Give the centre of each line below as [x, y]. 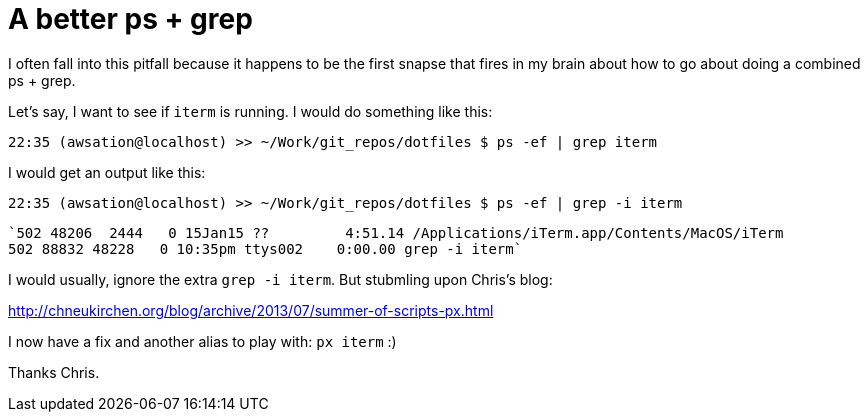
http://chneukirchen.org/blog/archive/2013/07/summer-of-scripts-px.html [251, 310]
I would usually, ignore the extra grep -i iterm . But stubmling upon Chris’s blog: [280, 279]
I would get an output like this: [107, 172]
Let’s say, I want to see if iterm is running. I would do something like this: [250, 111]
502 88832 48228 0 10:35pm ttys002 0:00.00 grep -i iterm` [265, 248]
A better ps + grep [130, 19]
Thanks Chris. [54, 372]
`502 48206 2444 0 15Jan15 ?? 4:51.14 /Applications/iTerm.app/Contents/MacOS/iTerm [396, 232]
